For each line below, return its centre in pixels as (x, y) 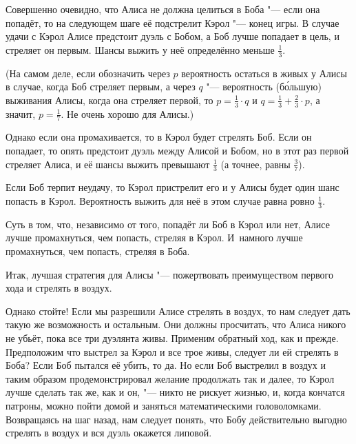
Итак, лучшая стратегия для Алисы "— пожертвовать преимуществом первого (169, 274)
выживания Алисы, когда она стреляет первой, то (109, 100)
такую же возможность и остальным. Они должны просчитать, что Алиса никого (176, 324)
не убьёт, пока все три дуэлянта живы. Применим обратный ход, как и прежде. (172, 338)
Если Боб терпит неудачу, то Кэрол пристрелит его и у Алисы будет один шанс (172, 187)
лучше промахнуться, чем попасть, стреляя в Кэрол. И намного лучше (154, 238)
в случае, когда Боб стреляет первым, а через (101, 87)
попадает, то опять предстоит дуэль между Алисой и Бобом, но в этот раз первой (177, 151)
